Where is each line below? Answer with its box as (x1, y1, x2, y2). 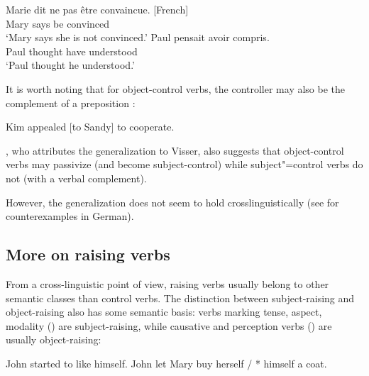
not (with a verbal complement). (6, 170, 147, 185)
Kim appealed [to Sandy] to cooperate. (6, 119, 175, 134)
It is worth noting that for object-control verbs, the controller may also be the (6, 81, 346, 96)
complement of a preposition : (6, 95, 136, 110)
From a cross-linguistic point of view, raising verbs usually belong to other (6, 276, 329, 291)
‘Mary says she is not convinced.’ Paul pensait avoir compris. (6, 30, 270, 45)
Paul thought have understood (6, 43, 138, 58)
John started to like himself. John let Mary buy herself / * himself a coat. (6, 355, 327, 370)
